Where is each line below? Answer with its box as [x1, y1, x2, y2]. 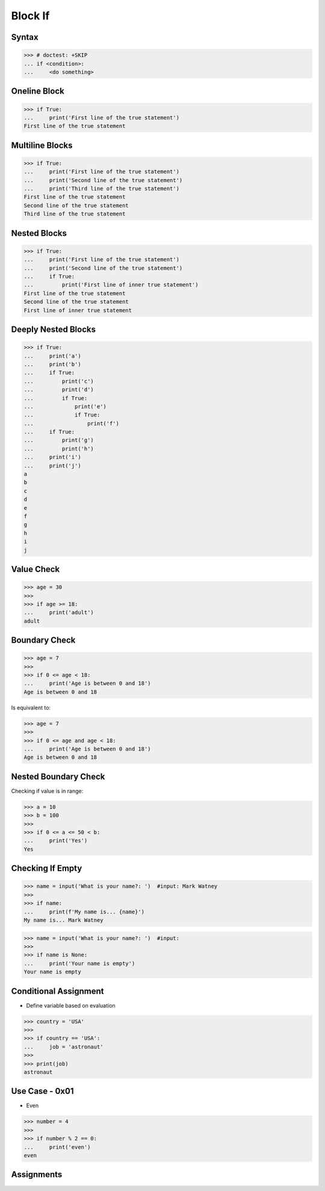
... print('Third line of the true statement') [23, 185, 180, 192]
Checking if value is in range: [11, 787, 84, 795]
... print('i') [23, 454, 81, 461]
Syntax [11, 32, 39, 42]
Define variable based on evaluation [26, 1002, 116, 1009]
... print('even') [23, 1143, 91, 1151]
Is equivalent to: [11, 703, 51, 711]
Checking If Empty [11, 863, 82, 874]
